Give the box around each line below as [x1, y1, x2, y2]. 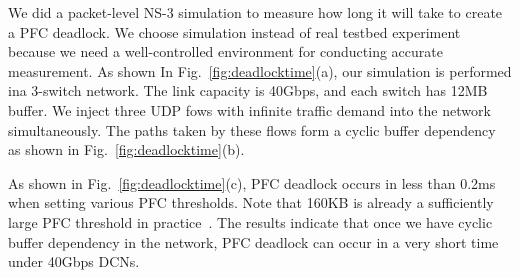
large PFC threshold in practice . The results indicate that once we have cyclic [8, 211, 493, 232]
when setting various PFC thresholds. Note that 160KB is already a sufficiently [8, 192, 494, 213]
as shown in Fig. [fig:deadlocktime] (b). [8, 139, 245, 160]
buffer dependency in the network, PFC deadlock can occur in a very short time [8, 231, 499, 252]
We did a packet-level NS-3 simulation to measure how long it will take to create [8, 2, 503, 22]
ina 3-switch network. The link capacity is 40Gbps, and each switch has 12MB [8, 80, 488, 101]
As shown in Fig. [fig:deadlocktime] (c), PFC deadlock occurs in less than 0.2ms [8, 172, 496, 193]
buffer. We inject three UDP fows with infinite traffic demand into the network [8, 99, 491, 120]
